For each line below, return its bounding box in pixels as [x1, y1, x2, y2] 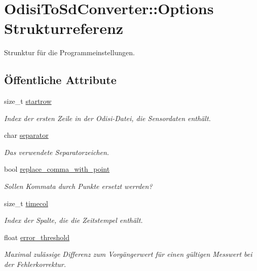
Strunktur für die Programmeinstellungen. [4, 47, 135, 58]
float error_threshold [4, 231, 69, 242]
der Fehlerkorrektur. [4, 259, 66, 269]
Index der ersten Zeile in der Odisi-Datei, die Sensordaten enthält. [4, 112, 211, 123]
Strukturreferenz [4, 18, 124, 38]
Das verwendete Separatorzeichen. [4, 146, 109, 157]
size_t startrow [4, 96, 52, 106]
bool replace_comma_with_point [4, 164, 110, 174]
